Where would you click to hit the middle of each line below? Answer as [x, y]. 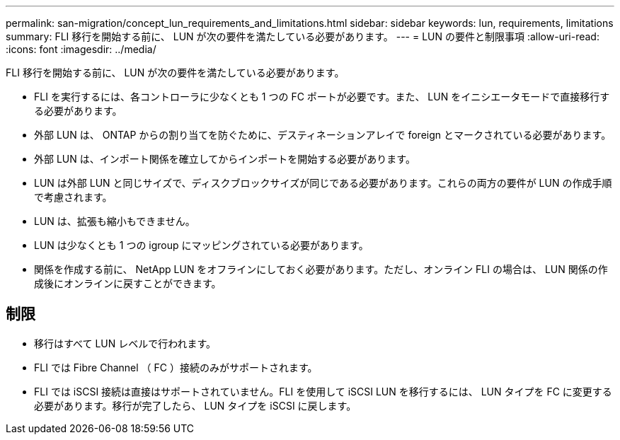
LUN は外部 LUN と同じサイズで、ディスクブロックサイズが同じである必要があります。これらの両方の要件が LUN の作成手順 [323, 183]
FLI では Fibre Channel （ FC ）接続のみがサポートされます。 [176, 367]
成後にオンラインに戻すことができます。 [128, 283]
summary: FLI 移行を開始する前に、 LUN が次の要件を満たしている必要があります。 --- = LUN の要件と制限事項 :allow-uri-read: [303, 36]
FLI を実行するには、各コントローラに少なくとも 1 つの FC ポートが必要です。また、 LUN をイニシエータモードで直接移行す [322, 97]
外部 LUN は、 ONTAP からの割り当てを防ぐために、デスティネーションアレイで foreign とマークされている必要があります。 [323, 135]
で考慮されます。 [73, 197]
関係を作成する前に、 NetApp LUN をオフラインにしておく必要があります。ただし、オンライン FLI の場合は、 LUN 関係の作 [321, 269]
